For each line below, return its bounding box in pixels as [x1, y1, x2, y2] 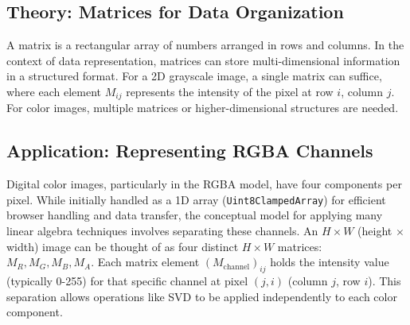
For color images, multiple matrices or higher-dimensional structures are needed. [6, 99, 399, 116]
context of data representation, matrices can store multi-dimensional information [6, 52, 400, 68]
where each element [6, 83, 101, 99]
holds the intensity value [270, 253, 389, 270]
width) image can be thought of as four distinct [6, 238, 239, 254]
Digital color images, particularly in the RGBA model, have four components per [6, 176, 402, 192]
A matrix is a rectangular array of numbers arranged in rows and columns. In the [6, 37, 404, 53]
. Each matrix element [91, 253, 200, 270]
